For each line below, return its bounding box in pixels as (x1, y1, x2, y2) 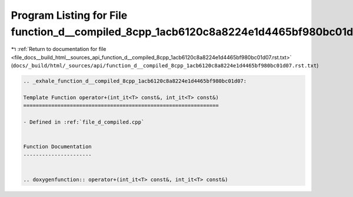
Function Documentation (23, 144, 92, 150)
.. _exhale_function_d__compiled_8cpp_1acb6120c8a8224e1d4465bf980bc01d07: (23, 78, 247, 84)
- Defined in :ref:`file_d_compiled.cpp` (23, 119, 145, 125)
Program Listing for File (11, 9, 128, 22)
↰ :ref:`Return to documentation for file (11, 46, 106, 53)
